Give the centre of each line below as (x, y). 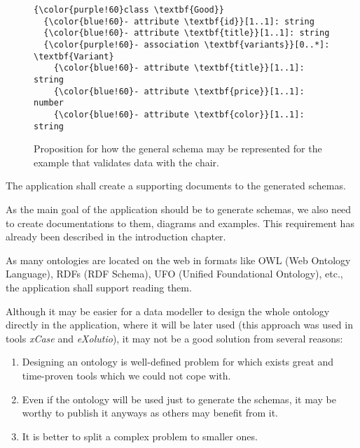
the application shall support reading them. (99, 287)
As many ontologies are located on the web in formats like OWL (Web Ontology (178, 260)
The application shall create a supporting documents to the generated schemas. (176, 186)
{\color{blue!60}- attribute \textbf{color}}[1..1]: (179, 114)
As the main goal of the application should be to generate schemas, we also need (179, 209)
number (49, 103)
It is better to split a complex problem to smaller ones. (140, 436)
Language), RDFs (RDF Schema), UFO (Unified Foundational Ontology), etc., (174, 274)
